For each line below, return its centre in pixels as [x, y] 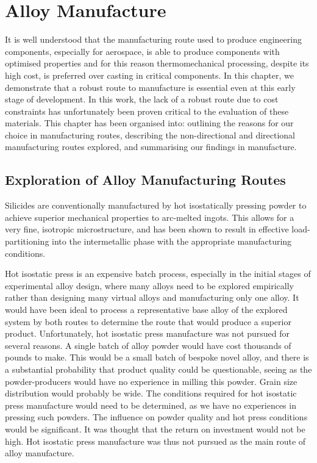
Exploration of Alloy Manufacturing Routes [145, 180]
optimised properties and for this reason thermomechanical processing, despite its [157, 63]
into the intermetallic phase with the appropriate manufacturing [172, 241]
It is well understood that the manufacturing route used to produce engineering [153, 39]
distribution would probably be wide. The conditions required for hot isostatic [151, 393]
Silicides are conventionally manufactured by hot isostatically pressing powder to [156, 205]
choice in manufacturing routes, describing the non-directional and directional [150, 135]
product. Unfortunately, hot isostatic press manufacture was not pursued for [148, 333]
